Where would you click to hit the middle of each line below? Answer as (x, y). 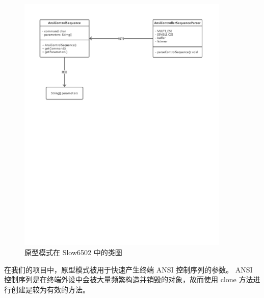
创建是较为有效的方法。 (50, 289)
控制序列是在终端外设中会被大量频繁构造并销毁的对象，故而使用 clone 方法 (129, 279)
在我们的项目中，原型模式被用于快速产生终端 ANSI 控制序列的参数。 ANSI (128, 269)
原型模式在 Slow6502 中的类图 (73, 252)
